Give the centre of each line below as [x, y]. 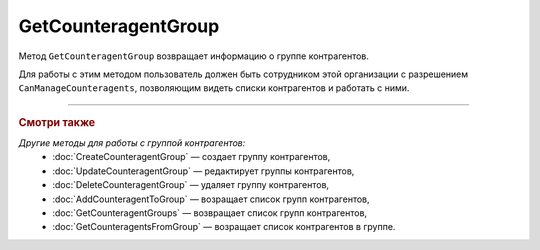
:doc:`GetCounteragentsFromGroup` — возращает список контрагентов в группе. [224, 227]
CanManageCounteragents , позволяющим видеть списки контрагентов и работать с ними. [214, 88]
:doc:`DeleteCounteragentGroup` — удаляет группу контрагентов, [191, 185]
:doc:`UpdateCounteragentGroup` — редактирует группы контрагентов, [203, 171]
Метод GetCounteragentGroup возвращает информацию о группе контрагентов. [194, 56]
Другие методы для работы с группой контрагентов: [132, 142]
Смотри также [57, 122]
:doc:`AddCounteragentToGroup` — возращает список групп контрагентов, [211, 199]
